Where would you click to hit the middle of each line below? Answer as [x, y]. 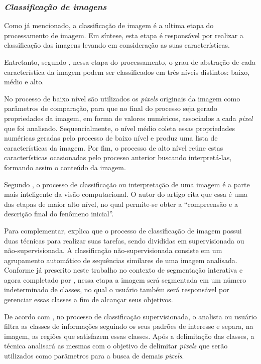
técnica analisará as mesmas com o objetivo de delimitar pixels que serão [116, 346]
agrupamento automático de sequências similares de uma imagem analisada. [121, 260]
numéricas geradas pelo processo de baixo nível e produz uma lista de [111, 138]
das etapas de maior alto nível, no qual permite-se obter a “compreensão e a [121, 204]
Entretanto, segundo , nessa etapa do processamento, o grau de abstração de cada [130, 62]
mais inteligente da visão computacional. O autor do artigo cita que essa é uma [126, 194]
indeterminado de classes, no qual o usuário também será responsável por [117, 289]
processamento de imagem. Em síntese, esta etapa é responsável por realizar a [124, 35]
